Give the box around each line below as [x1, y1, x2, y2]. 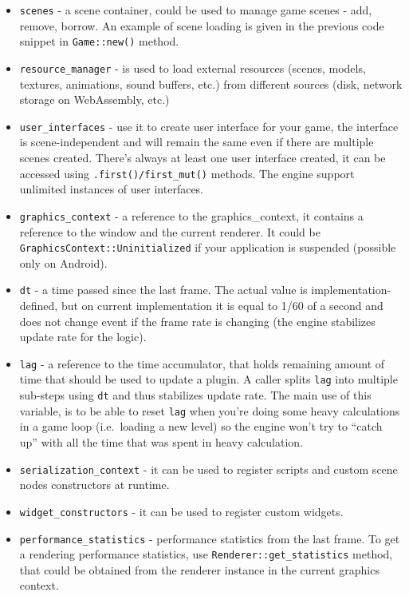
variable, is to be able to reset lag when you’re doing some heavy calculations [19, 402, 400, 419]
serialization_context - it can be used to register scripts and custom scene [19, 460, 398, 477]
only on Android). [19, 254, 108, 271]
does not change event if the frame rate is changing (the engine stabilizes [19, 312, 376, 329]
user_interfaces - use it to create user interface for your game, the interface [19, 117, 399, 134]
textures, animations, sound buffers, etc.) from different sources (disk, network [19, 75, 403, 92]
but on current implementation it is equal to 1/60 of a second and [61, 297, 383, 313]
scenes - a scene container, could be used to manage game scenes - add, [19, 2, 372, 18]
